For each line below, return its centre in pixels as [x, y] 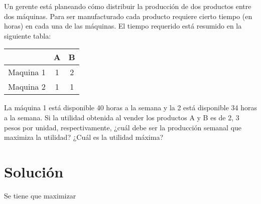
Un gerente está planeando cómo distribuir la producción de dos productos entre [128, 6]
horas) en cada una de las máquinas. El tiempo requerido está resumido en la [123, 26]
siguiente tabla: [28, 35]
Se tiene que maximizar [40, 195]
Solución [34, 171]
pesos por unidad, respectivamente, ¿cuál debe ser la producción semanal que [123, 127]
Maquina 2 [27, 87]
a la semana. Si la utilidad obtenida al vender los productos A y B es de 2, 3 [122, 117]
